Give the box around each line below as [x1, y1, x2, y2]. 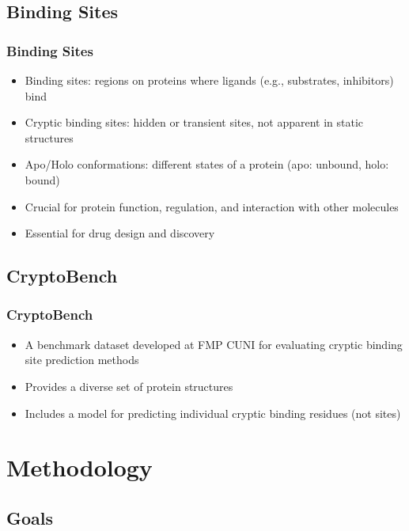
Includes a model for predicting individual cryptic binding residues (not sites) [25, 404, 401, 421]
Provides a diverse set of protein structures [25, 377, 233, 394]
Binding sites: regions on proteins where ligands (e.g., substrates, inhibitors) [25, 72, 394, 88]
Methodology [6, 451, 153, 484]
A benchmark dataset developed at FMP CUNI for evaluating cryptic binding [25, 336, 403, 352]
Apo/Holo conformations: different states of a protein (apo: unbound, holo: [25, 156, 389, 173]
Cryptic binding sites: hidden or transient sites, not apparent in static [25, 114, 364, 131]
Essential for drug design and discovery [25, 225, 215, 241]
